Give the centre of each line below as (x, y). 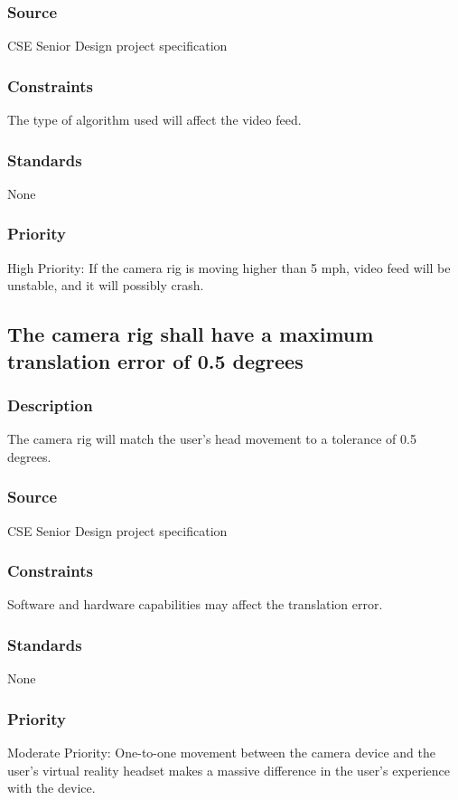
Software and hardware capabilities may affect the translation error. (195, 604)
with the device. (51, 788)
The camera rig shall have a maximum (191, 334)
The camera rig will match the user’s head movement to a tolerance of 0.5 (212, 439)
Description (50, 405)
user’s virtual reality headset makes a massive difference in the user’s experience (229, 770)
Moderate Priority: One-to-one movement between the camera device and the (221, 753)
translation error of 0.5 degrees (155, 360)
